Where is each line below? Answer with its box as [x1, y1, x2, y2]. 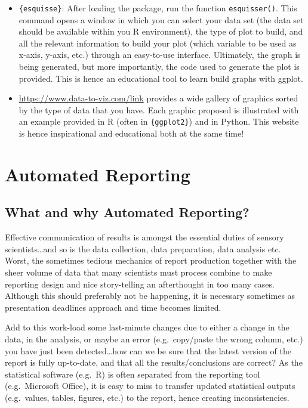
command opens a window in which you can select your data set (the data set [19, 13, 304, 26]
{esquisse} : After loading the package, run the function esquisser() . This [19, 2, 297, 14]
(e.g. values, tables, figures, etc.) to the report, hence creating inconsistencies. [5, 391, 289, 403]
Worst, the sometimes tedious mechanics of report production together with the [5, 254, 297, 267]
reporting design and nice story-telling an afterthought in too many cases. [5, 277, 275, 290]
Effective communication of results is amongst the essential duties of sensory [5, 231, 284, 243]
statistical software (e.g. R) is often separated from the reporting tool [5, 367, 260, 380]
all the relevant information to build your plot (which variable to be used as [19, 36, 297, 49]
